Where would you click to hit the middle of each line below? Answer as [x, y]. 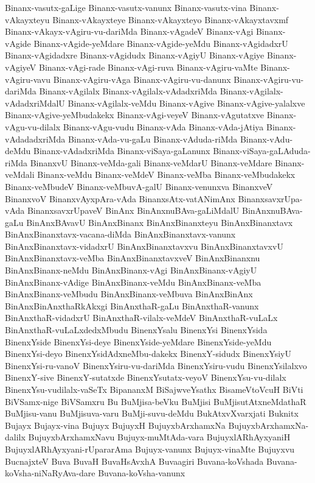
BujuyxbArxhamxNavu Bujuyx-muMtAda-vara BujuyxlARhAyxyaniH [159, 437]
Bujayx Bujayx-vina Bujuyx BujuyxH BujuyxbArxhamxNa [115, 425]
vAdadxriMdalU [35, 103]
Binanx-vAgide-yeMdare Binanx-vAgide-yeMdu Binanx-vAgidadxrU [161, 43]
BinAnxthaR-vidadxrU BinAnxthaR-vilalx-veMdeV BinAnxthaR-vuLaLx [141, 318]
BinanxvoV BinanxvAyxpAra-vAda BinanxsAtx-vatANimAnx [120, 198]
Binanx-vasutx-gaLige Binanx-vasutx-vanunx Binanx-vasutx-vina [126, 7]
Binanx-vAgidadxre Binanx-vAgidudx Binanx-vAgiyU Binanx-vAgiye [135, 55]
